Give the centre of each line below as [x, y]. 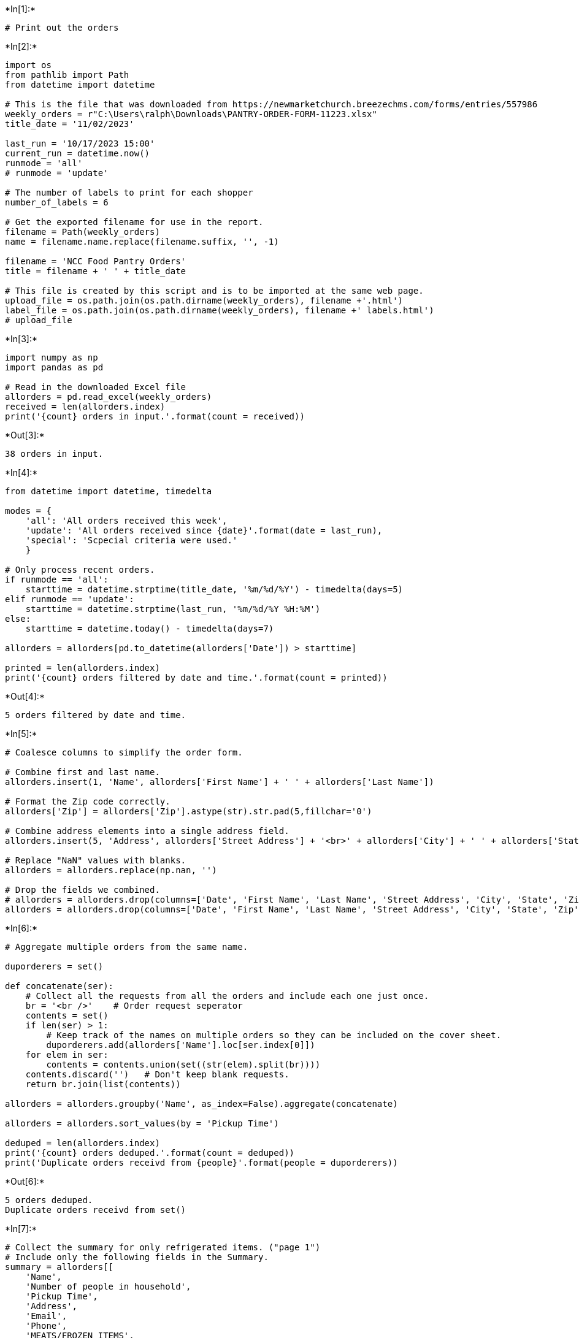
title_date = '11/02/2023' [70, 124]
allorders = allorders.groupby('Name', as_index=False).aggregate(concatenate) [201, 1104]
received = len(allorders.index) [85, 407]
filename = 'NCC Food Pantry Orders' [96, 261]
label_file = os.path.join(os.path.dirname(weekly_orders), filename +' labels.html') [220, 310]
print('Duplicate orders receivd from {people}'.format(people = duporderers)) [201, 1163]
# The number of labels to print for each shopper [129, 193]
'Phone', [46, 1326]
